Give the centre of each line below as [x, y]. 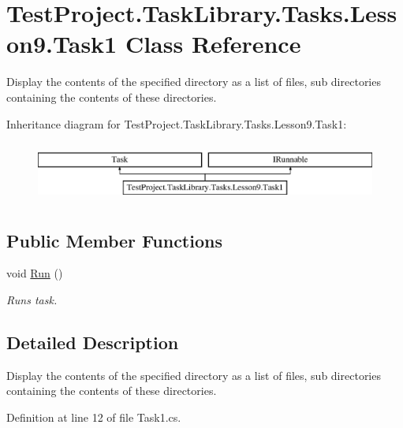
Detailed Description [93, 342]
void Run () [35, 273]
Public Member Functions [114, 240]
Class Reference [213, 44]
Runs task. [32, 300]
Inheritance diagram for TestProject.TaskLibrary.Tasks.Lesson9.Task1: [177, 123]
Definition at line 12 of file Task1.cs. [94, 417]
